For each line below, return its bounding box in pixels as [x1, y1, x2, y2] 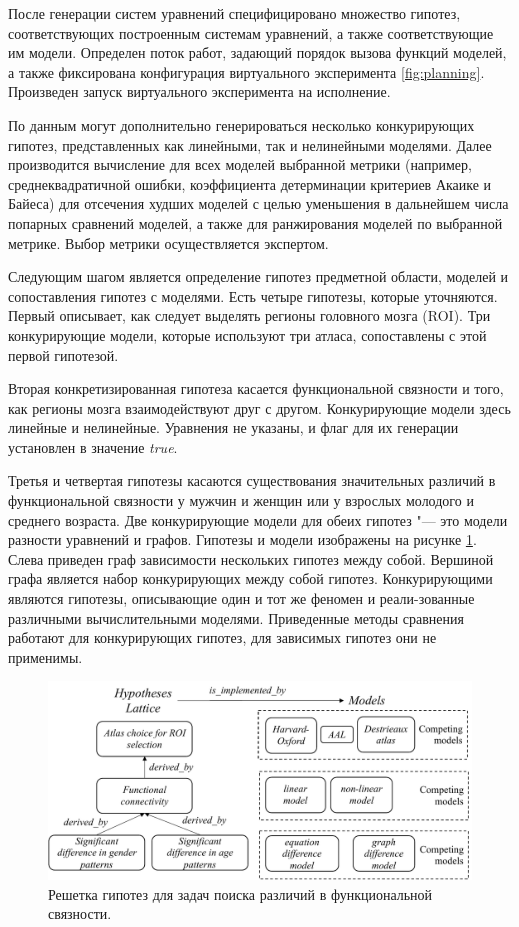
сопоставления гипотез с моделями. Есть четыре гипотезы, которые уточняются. [8, 285, 498, 306]
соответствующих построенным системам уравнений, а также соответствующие [8, 22, 494, 43]
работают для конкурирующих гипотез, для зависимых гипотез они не [8, 627, 437, 648]
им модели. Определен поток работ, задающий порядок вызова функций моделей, [8, 42, 507, 63]
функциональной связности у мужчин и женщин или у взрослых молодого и [8, 490, 474, 511]
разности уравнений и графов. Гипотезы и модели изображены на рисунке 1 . [8, 529, 477, 550]
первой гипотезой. [8, 344, 119, 365]
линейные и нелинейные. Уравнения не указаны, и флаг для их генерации [8, 417, 459, 438]
